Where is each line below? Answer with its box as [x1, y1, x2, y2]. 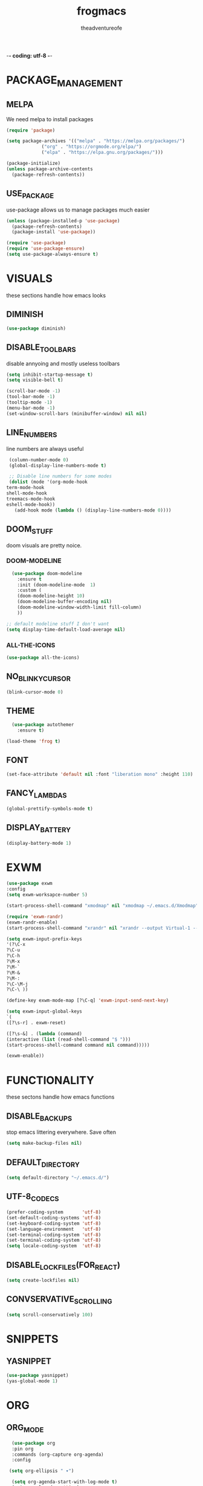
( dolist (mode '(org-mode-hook [8, 479, 88, 485]
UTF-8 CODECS [6, 1191, 59, 1204]
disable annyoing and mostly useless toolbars [6, 359, 120, 367]
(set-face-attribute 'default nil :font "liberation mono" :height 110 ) [6, 771, 193, 777]
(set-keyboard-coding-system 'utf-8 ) [6, 1220, 101, 1227]
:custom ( [17, 587, 42, 593]
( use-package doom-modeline [11, 570, 83, 576]
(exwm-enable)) [6, 1053, 45, 1059]
